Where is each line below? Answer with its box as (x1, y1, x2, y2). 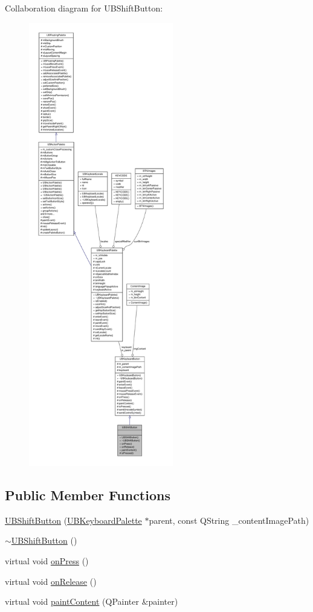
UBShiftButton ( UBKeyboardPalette (5, 514, 142, 526)
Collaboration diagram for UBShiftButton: (5, 2, 163, 14)
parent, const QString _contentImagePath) (149, 514, 309, 526)
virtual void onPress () (5, 554, 89, 567)
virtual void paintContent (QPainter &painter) (5, 595, 178, 608)
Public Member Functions (5, 485, 170, 504)
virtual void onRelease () (5, 575, 97, 587)
